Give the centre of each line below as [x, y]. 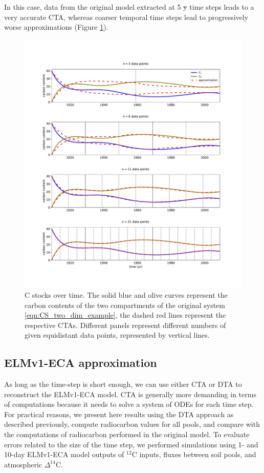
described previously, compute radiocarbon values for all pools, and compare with [132, 424]
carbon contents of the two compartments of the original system [125, 305]
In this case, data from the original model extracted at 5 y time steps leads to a [129, 7]
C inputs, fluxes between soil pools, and [194, 454]
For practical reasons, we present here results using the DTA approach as [119, 414]
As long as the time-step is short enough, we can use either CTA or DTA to [123, 384]
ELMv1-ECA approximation [81, 363]
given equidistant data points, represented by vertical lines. [117, 335]
